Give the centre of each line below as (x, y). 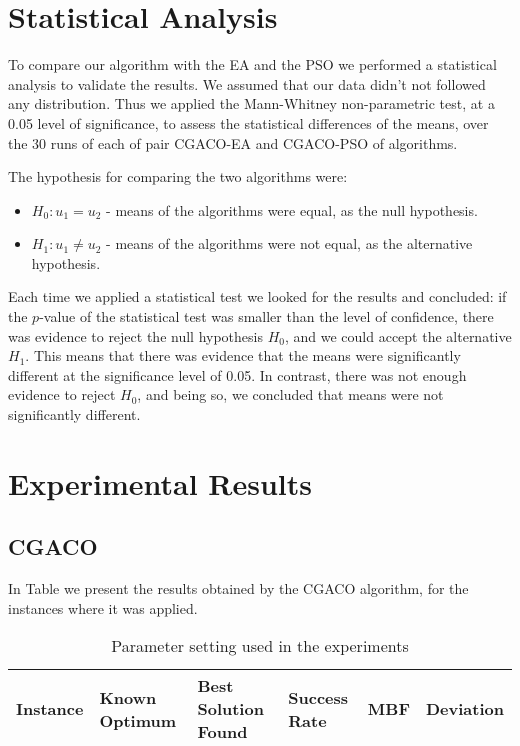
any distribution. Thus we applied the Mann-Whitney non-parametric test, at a (251, 103)
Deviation (465, 709)
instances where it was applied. (103, 607)
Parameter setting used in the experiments (260, 646)
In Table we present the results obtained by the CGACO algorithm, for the (238, 588)
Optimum (138, 720)
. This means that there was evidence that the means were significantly (243, 355)
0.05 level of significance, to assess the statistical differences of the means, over (248, 122)
